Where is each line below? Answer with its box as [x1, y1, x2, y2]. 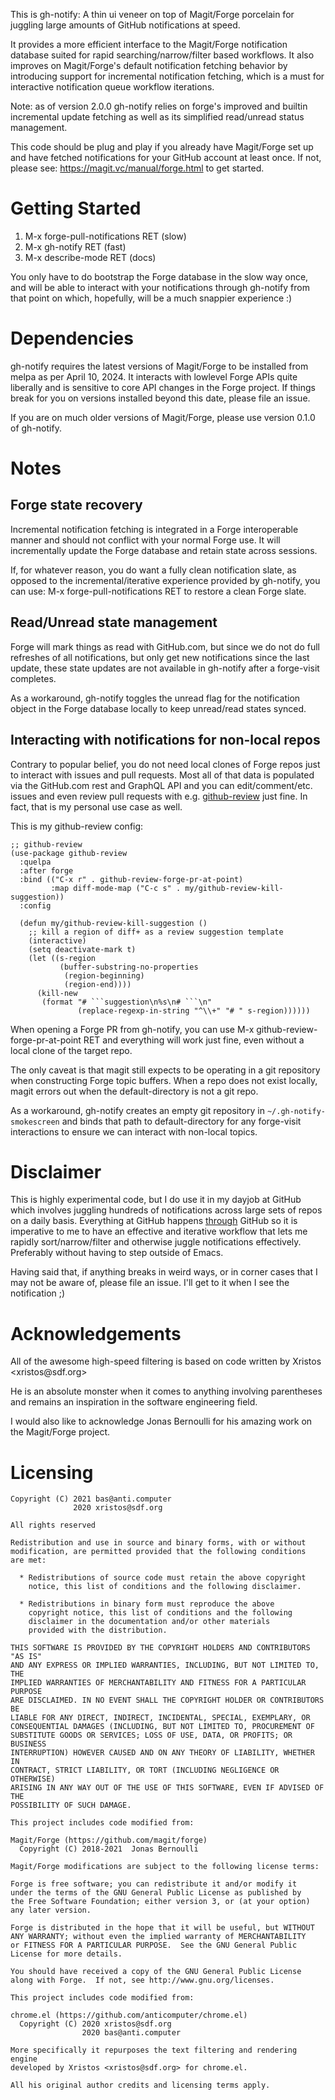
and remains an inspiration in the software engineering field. [10, 1396, 258, 1408]
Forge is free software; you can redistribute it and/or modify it [10, 1879, 298, 1889]
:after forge [19, 865, 74, 876]
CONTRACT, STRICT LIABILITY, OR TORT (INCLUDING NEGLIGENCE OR [10, 1765, 280, 1776]
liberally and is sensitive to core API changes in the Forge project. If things [10, 381, 316, 393]
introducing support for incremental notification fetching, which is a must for [10, 70, 325, 82]
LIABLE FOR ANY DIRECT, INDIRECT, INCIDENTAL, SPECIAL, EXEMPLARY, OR [10, 1713, 311, 1723]
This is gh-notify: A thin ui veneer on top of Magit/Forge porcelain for [10, 9, 295, 20]
